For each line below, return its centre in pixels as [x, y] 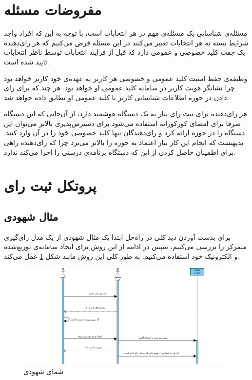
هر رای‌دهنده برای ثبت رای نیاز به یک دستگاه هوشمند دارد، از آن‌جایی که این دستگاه [126, 114]
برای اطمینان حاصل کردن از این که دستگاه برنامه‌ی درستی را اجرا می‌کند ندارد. [120, 152]
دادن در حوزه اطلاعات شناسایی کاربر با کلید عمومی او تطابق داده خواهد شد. [116, 97]
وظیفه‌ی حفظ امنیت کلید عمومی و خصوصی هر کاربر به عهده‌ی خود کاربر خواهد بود [126, 78]
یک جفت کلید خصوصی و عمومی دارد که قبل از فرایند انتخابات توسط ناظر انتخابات [125, 52]
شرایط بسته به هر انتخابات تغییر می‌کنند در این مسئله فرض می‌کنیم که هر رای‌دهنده [126, 42]
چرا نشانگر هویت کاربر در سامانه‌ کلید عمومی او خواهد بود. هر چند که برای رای [119, 88]
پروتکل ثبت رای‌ [50, 185]
